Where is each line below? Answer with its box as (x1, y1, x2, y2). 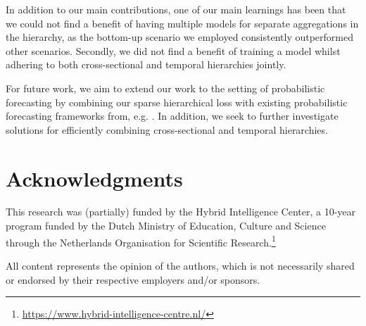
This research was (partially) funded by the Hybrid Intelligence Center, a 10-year (6, 204, 356, 219)
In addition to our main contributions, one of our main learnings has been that (6, 2, 346, 16)
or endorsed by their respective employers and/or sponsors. (6, 272, 260, 287)
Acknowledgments (6, 163, 183, 192)
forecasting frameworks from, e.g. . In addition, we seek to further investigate (6, 108, 339, 123)
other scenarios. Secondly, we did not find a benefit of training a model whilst (6, 43, 341, 58)
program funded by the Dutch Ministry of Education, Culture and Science (6, 218, 326, 233)
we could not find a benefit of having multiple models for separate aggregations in (6, 15, 359, 30)
